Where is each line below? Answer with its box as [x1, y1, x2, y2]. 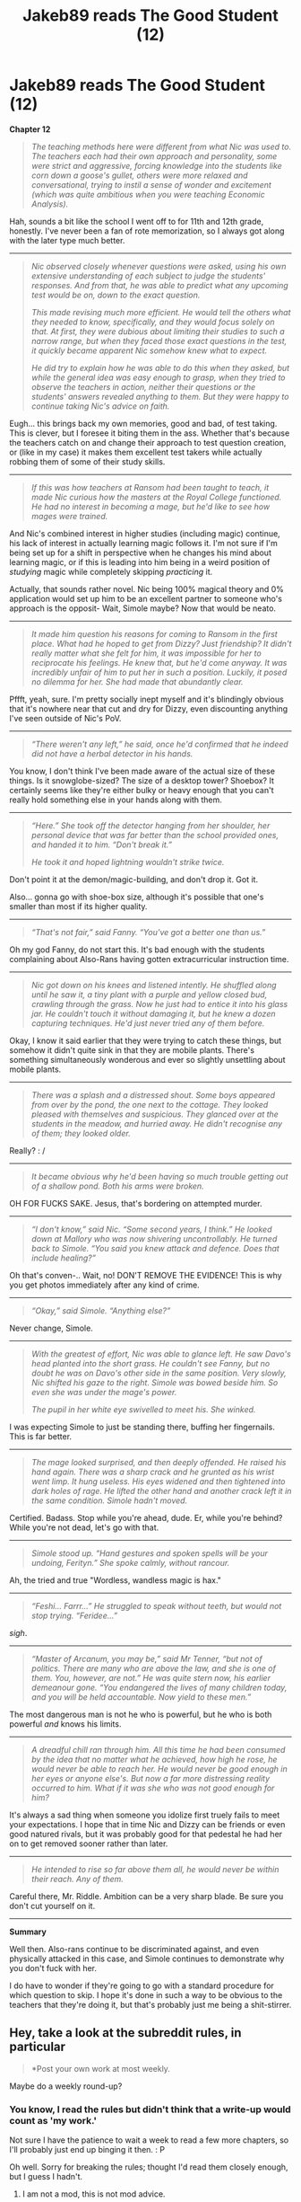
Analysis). [30, 199, 69, 209]
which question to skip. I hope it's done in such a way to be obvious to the [9, 1989, 283, 2000]
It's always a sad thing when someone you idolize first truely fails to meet [9, 1809, 280, 1820]
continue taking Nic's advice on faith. [30, 401, 170, 411]
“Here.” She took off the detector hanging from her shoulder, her [30, 819, 271, 831]
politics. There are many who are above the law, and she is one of [30, 1663, 276, 1674]
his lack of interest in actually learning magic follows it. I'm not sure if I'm [9, 537, 278, 548]
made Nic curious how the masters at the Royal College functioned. [30, 491, 282, 502]
